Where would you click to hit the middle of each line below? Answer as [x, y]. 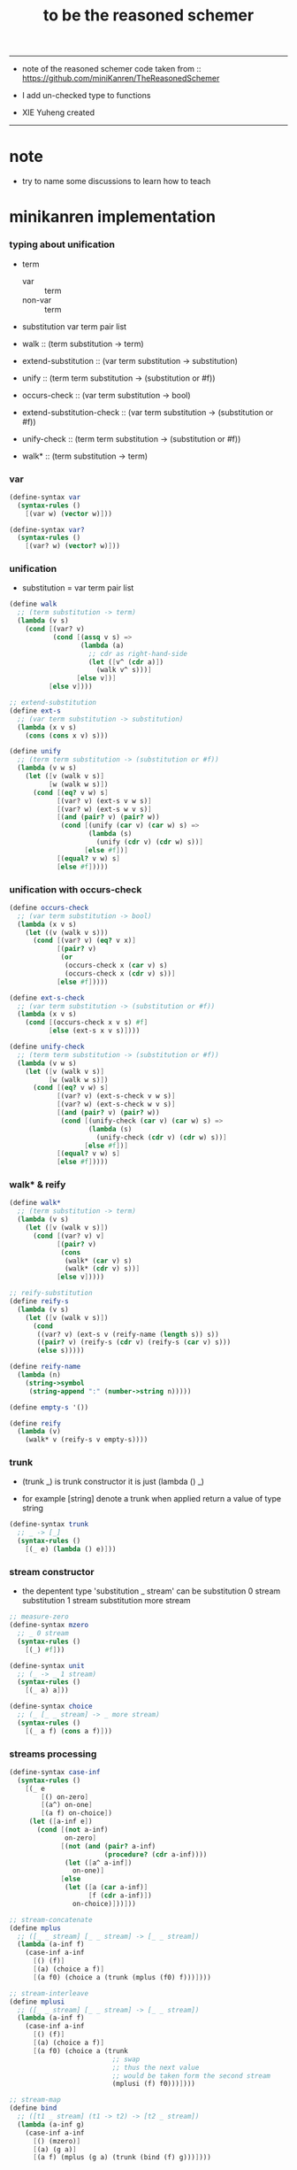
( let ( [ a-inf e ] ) [61, 1822]
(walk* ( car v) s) [99, 1261]
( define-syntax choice [51, 1707]
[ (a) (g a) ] [54, 2149]
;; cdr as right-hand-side [138, 653]
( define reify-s [39, 1301]
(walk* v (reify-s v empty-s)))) [87, 1440]
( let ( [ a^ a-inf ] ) [99, 1863]
